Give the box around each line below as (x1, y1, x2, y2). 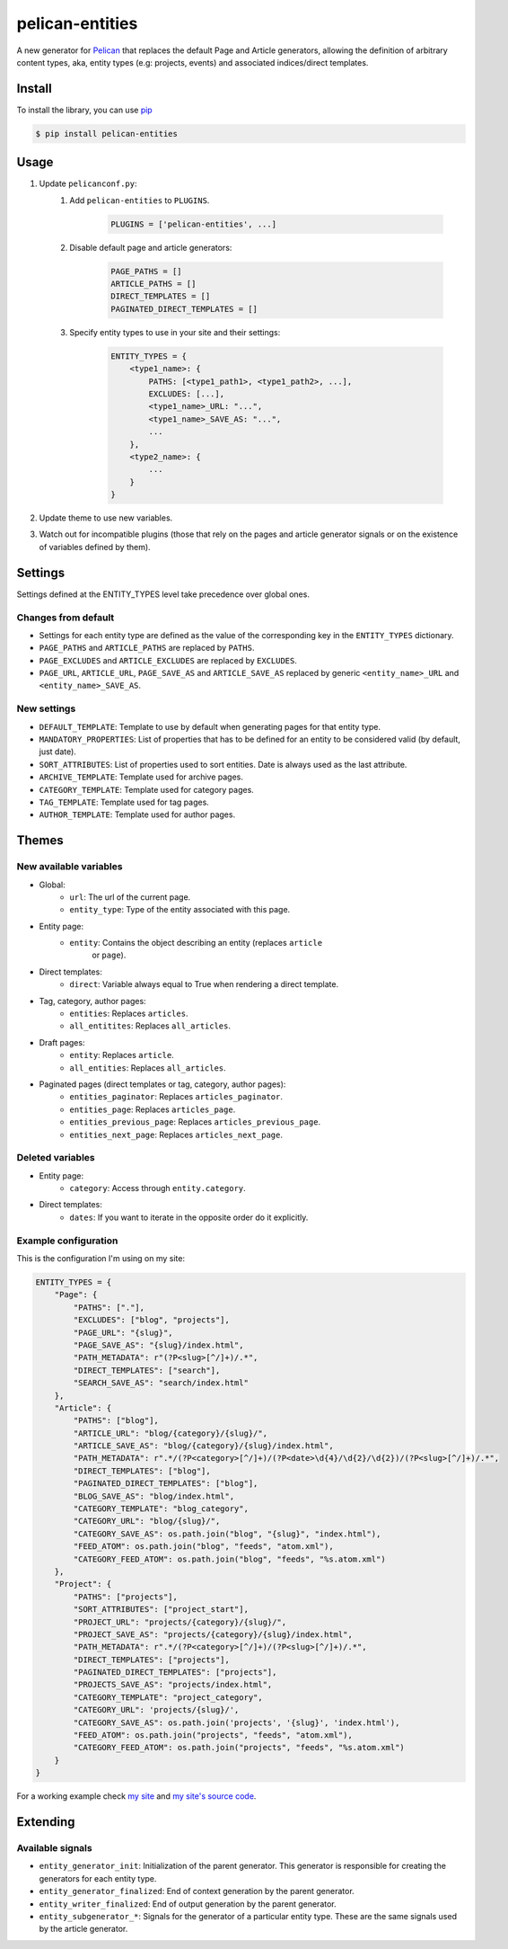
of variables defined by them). (39, 541, 152, 552)
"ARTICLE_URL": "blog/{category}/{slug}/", (73, 1428, 268, 1438)
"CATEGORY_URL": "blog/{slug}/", (73, 1516, 221, 1526)
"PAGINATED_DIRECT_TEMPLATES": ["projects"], (73, 1668, 277, 1678)
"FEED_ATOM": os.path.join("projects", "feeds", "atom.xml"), (73, 1731, 354, 1740)
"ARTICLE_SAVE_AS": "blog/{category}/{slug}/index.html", (73, 1441, 334, 1451)
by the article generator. (39, 1924, 128, 1935)
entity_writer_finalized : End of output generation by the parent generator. (39, 1898, 337, 1909)
